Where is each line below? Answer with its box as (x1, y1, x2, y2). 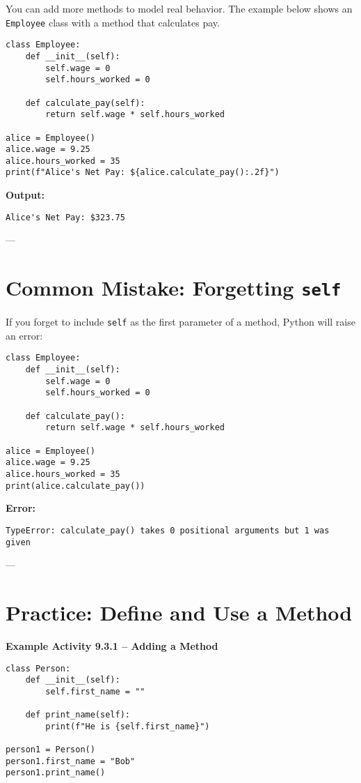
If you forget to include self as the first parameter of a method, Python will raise (6, 314, 355, 329)
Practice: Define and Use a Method (6, 598, 353, 627)
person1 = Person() (6, 745, 95, 755)
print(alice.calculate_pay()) (6, 480, 145, 491)
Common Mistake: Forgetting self (6, 273, 342, 302)
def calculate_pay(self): (25, 98, 145, 108)
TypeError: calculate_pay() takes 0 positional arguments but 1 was (6, 525, 330, 535)
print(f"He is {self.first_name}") (45, 721, 210, 731)
